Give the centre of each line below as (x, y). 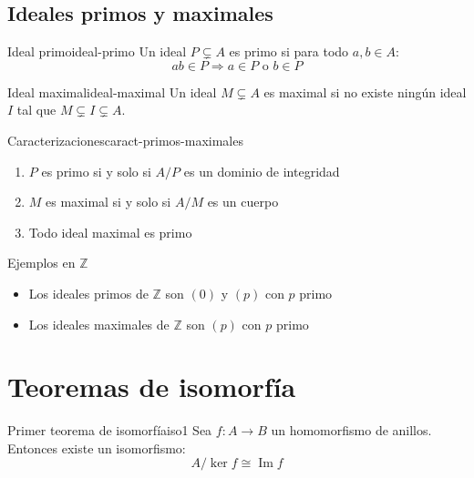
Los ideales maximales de (99, 324)
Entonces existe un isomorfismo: (97, 447)
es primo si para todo (289, 51)
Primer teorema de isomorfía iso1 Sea (110, 430)
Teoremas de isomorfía (152, 386)
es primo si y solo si (96, 171)
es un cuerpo (243, 202)
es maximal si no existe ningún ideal (365, 92)
